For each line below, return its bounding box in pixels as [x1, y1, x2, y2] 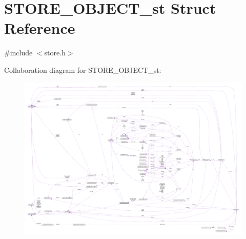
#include [4, 47, 33, 58]
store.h [44, 47, 66, 58]
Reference [4, 17, 75, 38]
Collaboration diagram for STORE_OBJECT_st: [4, 64, 161, 75]
